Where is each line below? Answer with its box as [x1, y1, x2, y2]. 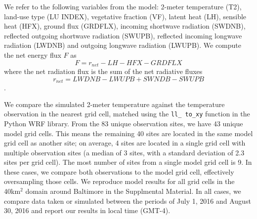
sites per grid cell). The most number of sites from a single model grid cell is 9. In [4, 157, 252, 167]
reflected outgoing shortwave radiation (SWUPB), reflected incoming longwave [4, 30, 242, 40]
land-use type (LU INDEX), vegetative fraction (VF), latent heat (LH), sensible [4, 11, 247, 21]
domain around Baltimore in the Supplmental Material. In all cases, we [25, 186, 241, 196]
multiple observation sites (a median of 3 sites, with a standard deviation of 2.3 [4, 147, 245, 157]
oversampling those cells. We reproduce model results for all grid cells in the [4, 176, 235, 186]
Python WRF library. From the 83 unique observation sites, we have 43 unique [4, 118, 243, 128]
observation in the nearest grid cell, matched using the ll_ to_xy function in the [4, 109, 250, 119]
